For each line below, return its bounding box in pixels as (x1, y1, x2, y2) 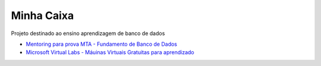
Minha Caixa (11, 9, 74, 22)
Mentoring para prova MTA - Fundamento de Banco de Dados (26, 40, 178, 48)
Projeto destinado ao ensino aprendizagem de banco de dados (11, 30, 165, 37)
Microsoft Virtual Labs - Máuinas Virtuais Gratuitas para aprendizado (26, 49, 194, 56)
